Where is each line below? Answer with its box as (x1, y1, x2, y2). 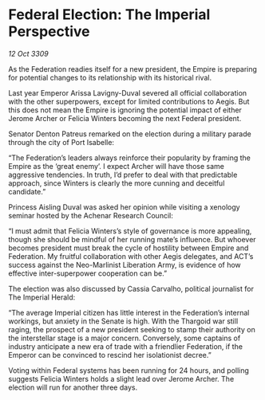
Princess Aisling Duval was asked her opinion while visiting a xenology (8, 202, 241, 212)
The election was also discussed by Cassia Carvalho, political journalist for (8, 284, 254, 293)
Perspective (8, 22, 90, 41)
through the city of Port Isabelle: (8, 137, 114, 147)
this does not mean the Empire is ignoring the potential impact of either (8, 105, 242, 115)
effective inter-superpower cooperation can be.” (8, 269, 168, 278)
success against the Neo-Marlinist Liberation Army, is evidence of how (8, 260, 241, 269)
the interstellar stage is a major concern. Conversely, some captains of (8, 333, 241, 343)
